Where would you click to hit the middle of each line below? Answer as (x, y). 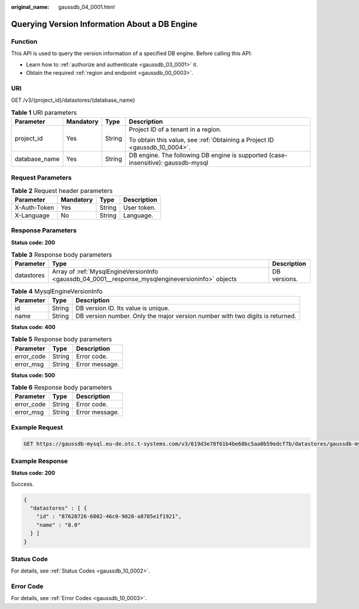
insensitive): (146, 163)
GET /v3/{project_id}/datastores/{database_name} (73, 100)
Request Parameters (41, 178)
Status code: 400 (33, 327)
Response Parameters (44, 230)
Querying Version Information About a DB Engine (104, 24)
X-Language (32, 215)
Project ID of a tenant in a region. (175, 129)
